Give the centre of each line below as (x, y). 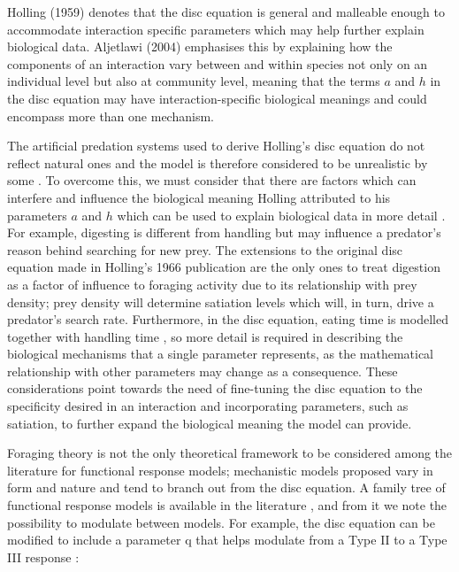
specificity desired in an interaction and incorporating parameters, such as (208, 406)
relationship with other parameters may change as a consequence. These (203, 371)
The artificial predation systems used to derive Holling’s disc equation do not (216, 146)
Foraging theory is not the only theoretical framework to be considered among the (230, 453)
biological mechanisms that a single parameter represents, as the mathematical (221, 354)
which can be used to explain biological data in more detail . (281, 215)
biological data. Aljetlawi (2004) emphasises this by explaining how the (200, 46)
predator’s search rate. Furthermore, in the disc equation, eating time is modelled (228, 319)
